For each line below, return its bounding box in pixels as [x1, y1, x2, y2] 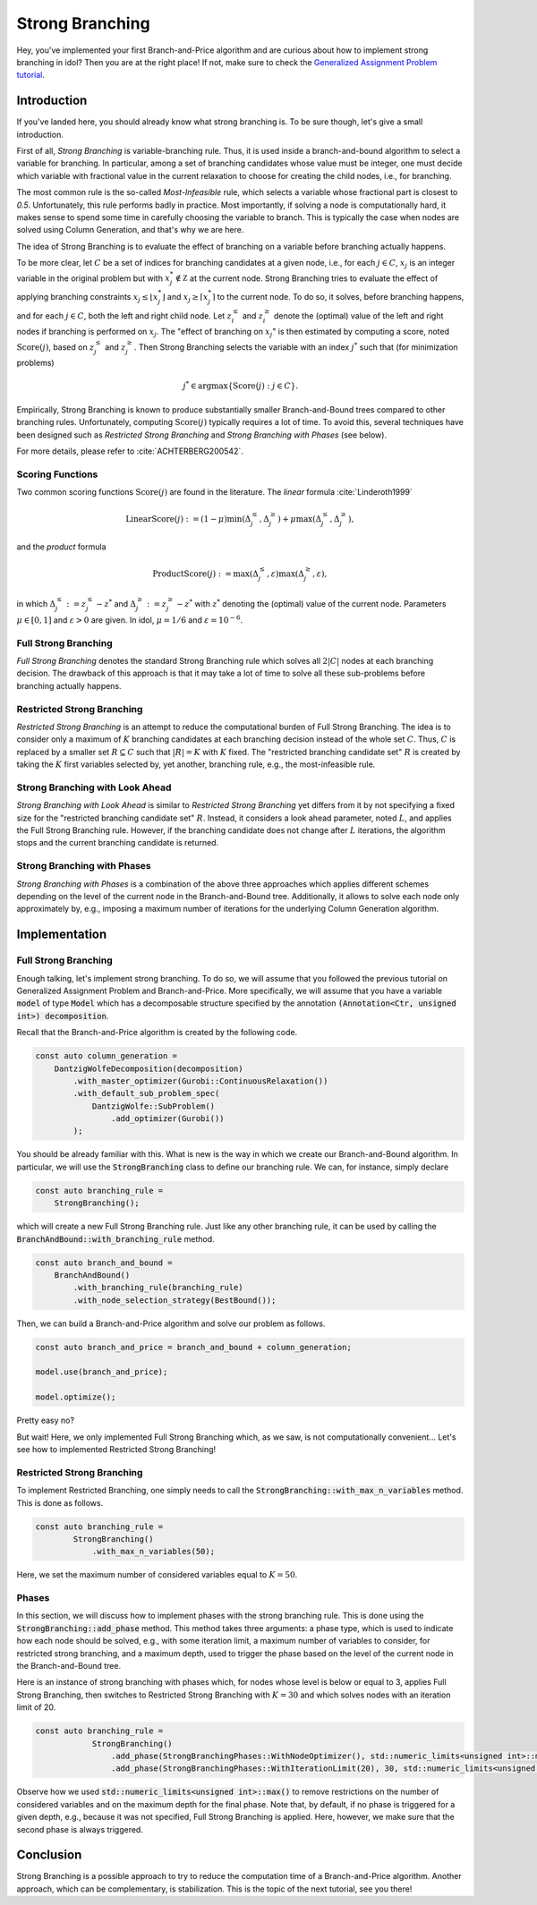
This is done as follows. [16, 1497, 104, 1508]
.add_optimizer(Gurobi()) [110, 1114, 225, 1124]
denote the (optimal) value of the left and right [273, 310, 444, 321]
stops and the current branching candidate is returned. [16, 838, 219, 848]
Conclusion [16, 1848, 82, 1863]
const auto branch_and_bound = [35, 1257, 174, 1268]
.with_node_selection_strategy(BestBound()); [72, 1295, 277, 1305]
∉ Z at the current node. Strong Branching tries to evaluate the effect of [175, 273, 439, 284]
